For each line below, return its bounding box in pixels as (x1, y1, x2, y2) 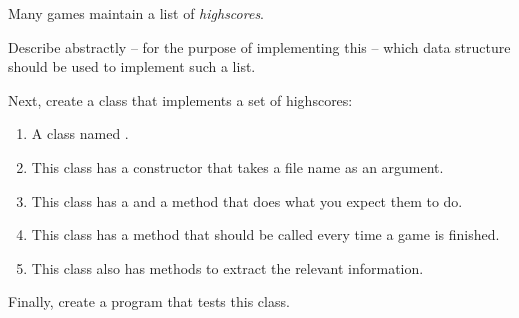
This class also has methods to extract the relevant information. (31, 257, 424, 278)
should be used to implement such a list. (8, 56, 256, 77)
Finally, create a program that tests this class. (8, 291, 290, 312)
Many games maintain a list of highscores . (8, 3, 265, 23)
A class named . (31, 123, 129, 144)
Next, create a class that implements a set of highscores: (8, 89, 353, 110)
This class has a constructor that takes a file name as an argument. (31, 156, 444, 177)
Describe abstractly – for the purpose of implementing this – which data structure (8, 36, 511, 57)
